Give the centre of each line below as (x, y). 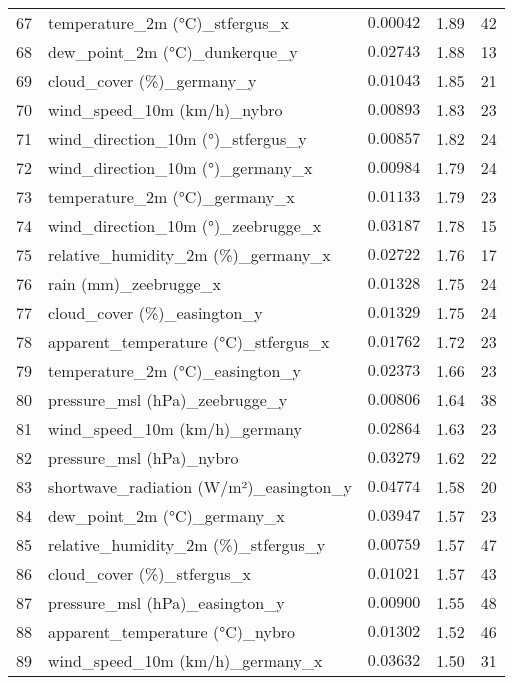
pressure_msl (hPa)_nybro (143, 457)
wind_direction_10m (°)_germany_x (180, 167)
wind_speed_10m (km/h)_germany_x (185, 660)
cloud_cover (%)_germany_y (152, 80)
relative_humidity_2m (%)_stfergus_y (187, 544)
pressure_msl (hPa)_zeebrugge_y (168, 399)
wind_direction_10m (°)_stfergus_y (177, 138)
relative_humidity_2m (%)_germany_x (189, 254)
